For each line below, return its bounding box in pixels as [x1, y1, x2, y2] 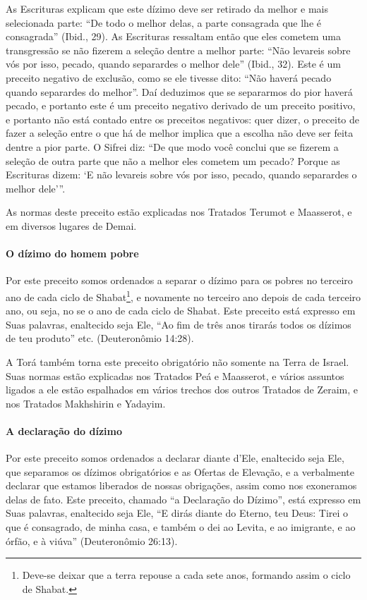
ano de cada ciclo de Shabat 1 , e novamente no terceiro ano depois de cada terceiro [6, 287, 361, 304]
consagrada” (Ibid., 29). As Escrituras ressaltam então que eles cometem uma [6, 29, 341, 44]
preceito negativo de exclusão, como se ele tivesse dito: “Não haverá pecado [6, 70, 332, 85]
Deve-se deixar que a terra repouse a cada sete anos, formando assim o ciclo [22, 568, 351, 582]
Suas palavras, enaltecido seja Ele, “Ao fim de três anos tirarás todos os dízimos [6, 317, 351, 331]
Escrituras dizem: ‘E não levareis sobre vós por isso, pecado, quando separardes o [6, 167, 357, 182]
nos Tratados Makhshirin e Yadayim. [6, 396, 166, 410]
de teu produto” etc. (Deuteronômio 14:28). [6, 331, 194, 345]
